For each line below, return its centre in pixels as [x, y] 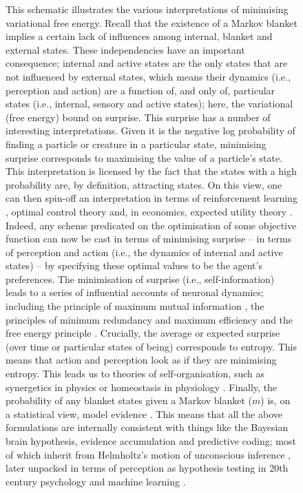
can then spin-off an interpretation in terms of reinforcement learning [151, 198]
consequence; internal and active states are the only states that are [147, 63]
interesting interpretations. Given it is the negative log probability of [150, 130]
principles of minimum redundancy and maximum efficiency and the [149, 319]
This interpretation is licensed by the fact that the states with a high [151, 171]
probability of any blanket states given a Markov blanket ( [129, 400]
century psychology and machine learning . [96, 481]
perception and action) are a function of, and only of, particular [140, 90]
